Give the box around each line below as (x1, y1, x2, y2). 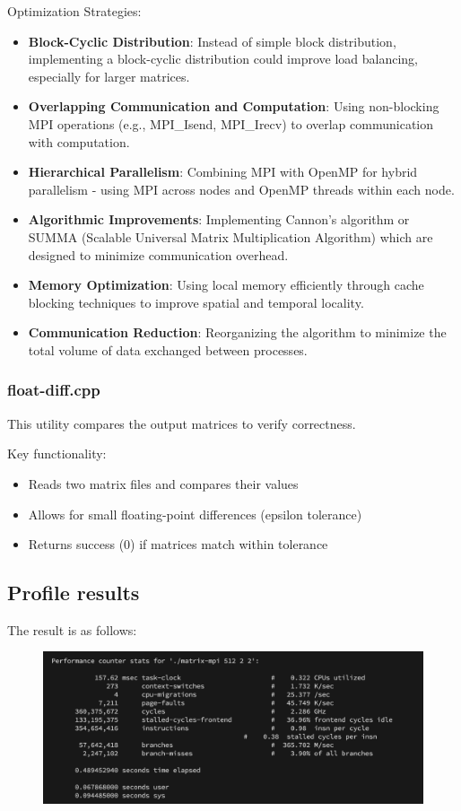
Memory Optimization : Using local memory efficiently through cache (28, 275, 424, 294)
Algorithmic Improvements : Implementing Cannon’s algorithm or (28, 210, 410, 229)
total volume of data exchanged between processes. (28, 340, 308, 359)
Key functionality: (7, 444, 107, 463)
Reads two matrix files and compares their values (28, 474, 299, 493)
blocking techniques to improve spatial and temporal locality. (28, 292, 364, 311)
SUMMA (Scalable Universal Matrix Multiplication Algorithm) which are (28, 227, 433, 246)
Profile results (7, 579, 140, 606)
